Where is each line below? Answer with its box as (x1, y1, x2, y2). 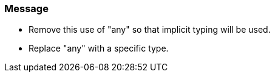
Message (4, 2, 49, 15)
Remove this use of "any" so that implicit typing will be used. (29, 24, 271, 35)
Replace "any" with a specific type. (29, 43, 169, 54)
